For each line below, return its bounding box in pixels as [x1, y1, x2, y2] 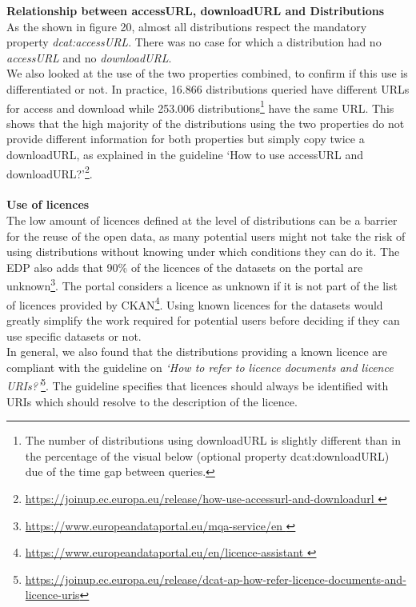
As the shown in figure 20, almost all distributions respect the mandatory [6, 18, 367, 34]
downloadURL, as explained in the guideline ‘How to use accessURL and [6, 146, 363, 162]
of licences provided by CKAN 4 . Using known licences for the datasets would [6, 294, 383, 313]
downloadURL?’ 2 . [6, 162, 93, 182]
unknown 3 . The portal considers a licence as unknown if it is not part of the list [6, 275, 398, 294]
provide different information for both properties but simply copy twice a [6, 130, 365, 147]
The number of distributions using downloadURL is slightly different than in [25, 432, 401, 449]
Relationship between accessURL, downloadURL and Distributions [6, 2, 385, 18]
